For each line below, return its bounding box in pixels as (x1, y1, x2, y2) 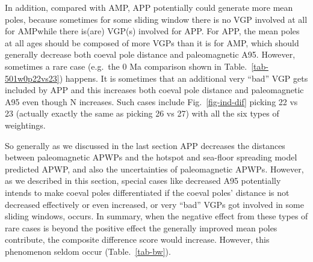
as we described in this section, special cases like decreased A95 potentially (5, 174, 281, 187)
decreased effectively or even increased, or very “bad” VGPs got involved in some (5, 198, 304, 210)
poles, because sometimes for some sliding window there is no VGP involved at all (5, 13, 308, 25)
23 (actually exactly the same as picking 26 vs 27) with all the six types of (5, 107, 279, 120)
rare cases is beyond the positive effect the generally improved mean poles (5, 221, 277, 234)
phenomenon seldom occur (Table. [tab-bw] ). (5, 245, 171, 257)
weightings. (5, 118, 46, 131)
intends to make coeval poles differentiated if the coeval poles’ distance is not (5, 186, 290, 198)
